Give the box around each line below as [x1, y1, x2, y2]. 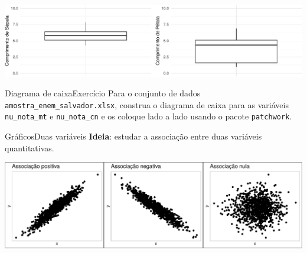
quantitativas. [5, 141, 54, 154]
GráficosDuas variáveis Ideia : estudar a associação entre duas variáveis [5, 130, 262, 142]
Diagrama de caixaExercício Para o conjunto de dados [5, 87, 201, 99]
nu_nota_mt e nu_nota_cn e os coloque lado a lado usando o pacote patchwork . [5, 110, 292, 122]
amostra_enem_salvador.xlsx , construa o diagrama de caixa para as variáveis [5, 98, 289, 111]
